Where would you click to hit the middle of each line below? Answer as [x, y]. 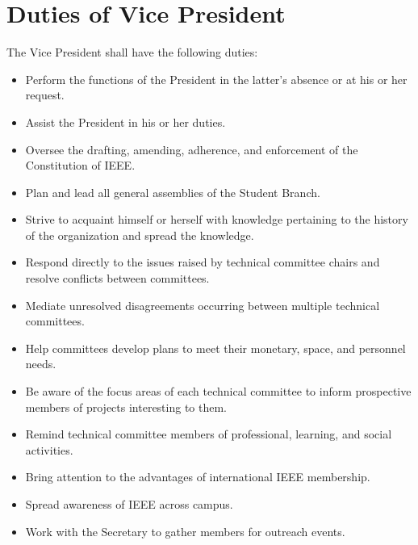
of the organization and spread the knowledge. [140, 235]
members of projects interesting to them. [126, 407]
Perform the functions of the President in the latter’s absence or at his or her [216, 79]
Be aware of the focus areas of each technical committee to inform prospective [218, 391]
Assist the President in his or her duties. [125, 122]
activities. [49, 449]
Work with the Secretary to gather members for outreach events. [185, 531]
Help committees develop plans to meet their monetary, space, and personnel [215, 348]
